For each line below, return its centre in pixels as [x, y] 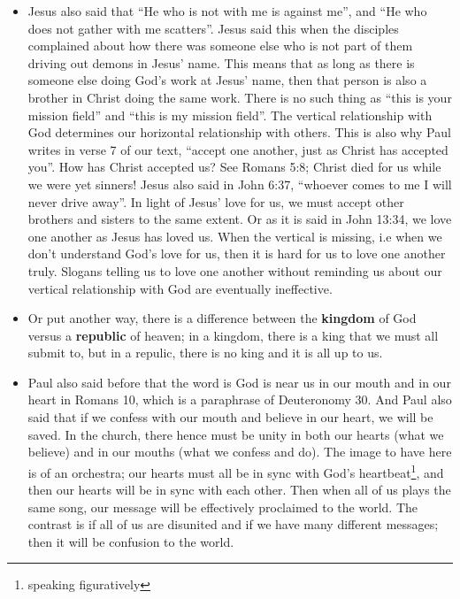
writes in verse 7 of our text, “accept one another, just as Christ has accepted [238, 149]
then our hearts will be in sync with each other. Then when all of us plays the [239, 490]
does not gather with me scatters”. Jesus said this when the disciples [213, 28]
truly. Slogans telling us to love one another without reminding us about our [235, 270]
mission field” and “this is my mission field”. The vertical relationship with [230, 115]
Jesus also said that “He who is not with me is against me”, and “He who [227, 11]
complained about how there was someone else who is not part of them [220, 46]
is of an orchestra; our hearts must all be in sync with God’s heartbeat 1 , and [236, 471]
